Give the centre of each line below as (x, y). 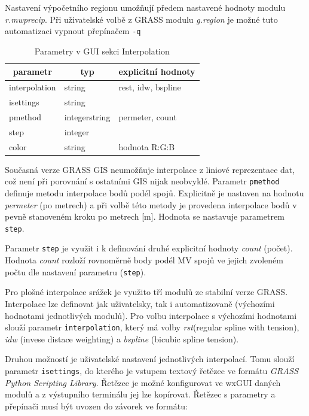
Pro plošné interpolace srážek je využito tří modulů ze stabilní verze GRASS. (146, 292)
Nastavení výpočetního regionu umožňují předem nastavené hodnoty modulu (145, 7)
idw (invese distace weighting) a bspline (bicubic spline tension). (122, 338)
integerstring (87, 116)
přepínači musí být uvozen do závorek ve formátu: (96, 406)
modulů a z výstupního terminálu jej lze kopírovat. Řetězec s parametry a (140, 394)
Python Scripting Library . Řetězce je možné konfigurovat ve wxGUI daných (143, 382)
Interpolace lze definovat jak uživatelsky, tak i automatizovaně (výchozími (140, 303)
